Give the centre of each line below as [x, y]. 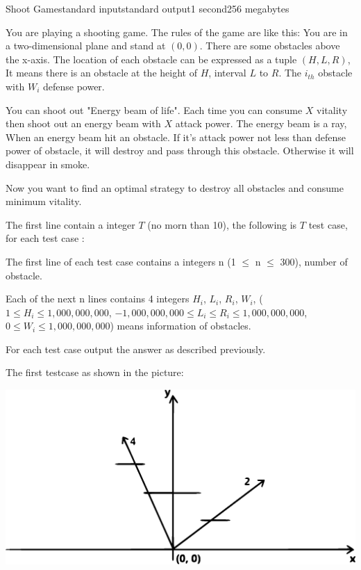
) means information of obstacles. [180, 326]
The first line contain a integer [70, 224]
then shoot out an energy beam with [83, 123]
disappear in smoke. [48, 164]
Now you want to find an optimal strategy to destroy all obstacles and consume [175, 187]
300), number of [314, 261]
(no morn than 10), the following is [222, 224]
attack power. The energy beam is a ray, [261, 123]
